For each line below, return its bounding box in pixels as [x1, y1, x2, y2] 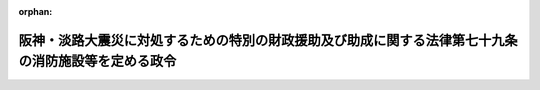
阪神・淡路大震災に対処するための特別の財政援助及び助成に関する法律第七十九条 [18, 31, 518, 49]
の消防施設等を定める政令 [18, 53, 177, 70]
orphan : [18, 6, 53, 17]
